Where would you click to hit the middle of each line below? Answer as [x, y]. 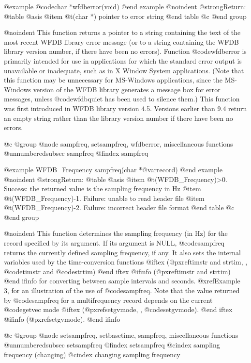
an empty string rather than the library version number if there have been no [118, 118]
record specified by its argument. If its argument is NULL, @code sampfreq [114, 243]
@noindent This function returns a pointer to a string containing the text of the [122, 32]
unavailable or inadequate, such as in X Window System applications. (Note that [124, 70]
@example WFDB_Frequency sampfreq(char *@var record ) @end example [113, 169]
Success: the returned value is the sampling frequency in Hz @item [103, 189]
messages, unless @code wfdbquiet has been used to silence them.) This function [122, 99]
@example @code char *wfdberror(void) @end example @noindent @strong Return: [125, 6]
